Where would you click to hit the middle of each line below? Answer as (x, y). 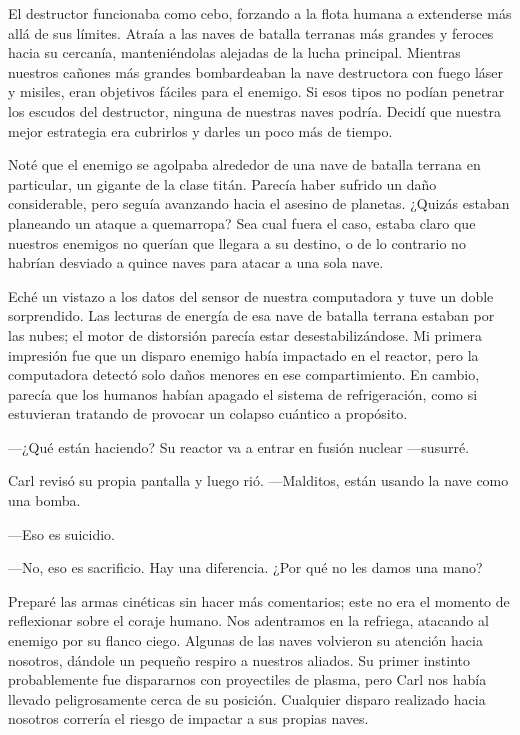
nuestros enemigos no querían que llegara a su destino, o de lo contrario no (237, 242)
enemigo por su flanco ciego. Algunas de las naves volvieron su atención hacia (245, 640)
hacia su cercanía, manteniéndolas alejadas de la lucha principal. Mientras (234, 52)
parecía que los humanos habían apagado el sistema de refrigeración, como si (243, 393)
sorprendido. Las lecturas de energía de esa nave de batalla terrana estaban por (251, 315)
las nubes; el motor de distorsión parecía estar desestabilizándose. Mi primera (245, 334)
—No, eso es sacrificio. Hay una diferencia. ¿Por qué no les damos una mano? (245, 567)
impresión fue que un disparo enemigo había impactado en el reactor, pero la (243, 354)
